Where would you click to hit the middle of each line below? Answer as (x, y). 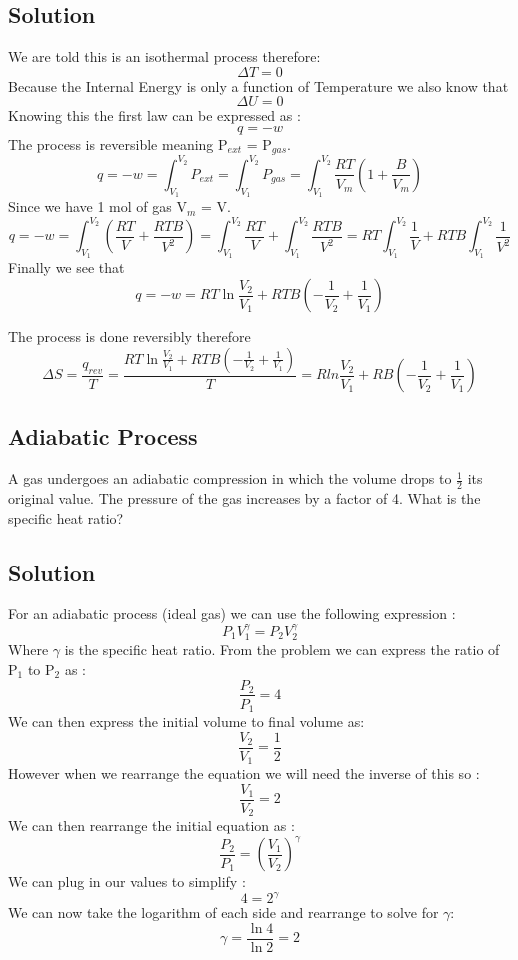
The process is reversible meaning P (118, 143)
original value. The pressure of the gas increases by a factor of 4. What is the (244, 498)
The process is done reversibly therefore (129, 336)
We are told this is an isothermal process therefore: (164, 56)
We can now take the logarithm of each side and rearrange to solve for (223, 912)
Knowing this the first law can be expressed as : (154, 115)
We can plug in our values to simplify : (127, 881)
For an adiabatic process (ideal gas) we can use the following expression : (232, 613)
